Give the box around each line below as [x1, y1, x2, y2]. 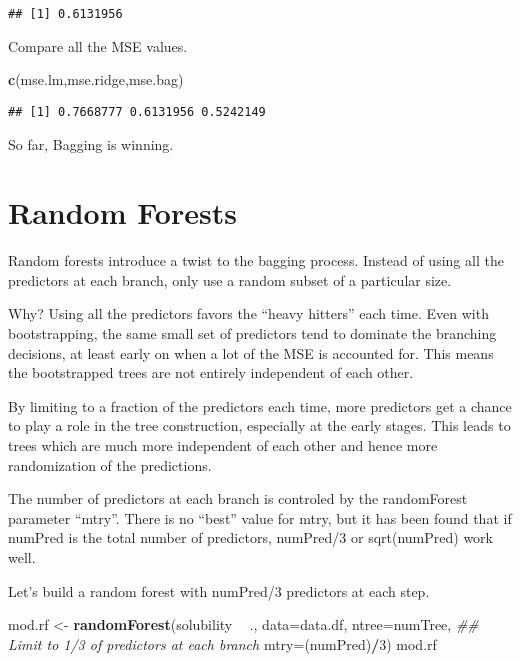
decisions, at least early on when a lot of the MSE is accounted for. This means [8, 342, 494, 363]
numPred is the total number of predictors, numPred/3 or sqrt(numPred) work [8, 527, 493, 548]
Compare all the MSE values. [8, 35, 188, 56]
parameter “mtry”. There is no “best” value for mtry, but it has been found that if [8, 507, 512, 528]
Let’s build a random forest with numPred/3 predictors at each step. [8, 580, 430, 601]
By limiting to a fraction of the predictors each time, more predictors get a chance [8, 395, 512, 416]
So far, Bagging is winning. [8, 133, 174, 154]
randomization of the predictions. [8, 454, 212, 475]
